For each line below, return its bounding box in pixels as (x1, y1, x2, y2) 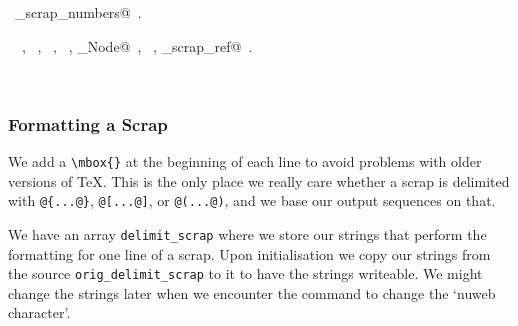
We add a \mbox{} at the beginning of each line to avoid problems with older (8, 151, 482, 171)
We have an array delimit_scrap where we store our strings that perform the (8, 223, 487, 244)
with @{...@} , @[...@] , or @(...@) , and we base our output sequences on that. (8, 190, 496, 211)
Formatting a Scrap (8, 111, 168, 136)
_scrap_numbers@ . (14, 2, 142, 22)
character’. (8, 302, 71, 323)
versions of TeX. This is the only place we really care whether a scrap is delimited (8, 170, 510, 191)
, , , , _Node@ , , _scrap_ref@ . (21, 35, 253, 56)
